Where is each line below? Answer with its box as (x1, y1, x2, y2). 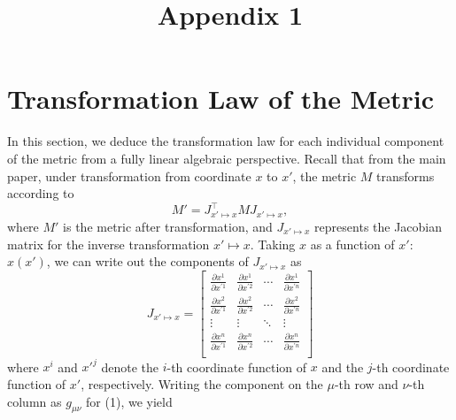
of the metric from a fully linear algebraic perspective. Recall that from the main (7, 149, 446, 167)
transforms (376, 166, 435, 185)
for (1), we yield (86, 392, 173, 410)
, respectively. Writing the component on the (81, 375, 323, 393)
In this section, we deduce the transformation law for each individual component (7, 132, 444, 150)
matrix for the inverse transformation (7, 234, 210, 253)
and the (321, 357, 364, 376)
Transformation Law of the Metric (7, 80, 435, 117)
